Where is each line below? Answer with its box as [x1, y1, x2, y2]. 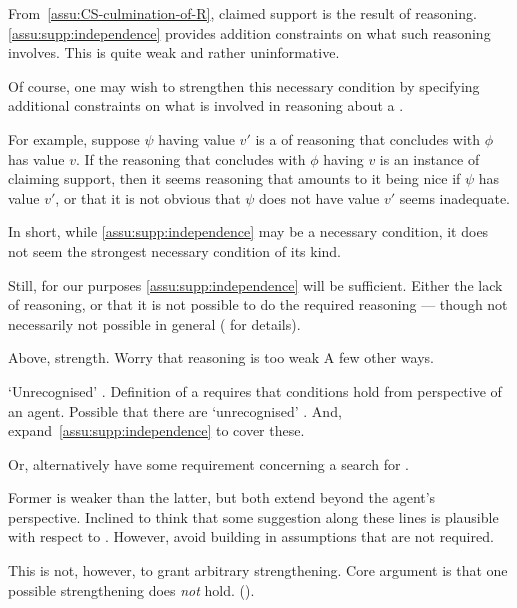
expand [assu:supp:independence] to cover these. [8, 420, 305, 441]
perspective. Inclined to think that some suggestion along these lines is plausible [8, 506, 499, 527]
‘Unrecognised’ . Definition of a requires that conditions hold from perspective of [8, 380, 502, 401]
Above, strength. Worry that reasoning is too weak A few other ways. [8, 347, 434, 368]
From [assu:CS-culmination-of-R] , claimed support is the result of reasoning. [8, 3, 477, 23]
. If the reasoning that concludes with [75, 148, 306, 169]
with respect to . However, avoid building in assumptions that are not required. [8, 526, 494, 547]
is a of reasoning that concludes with [255, 128, 481, 149]
